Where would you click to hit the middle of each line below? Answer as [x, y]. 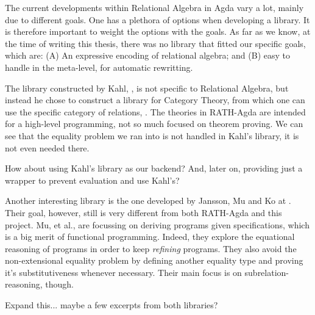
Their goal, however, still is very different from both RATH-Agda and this [143, 212]
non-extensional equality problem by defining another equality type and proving [154, 260]
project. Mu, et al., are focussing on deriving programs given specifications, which [157, 224]
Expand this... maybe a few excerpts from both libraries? [111, 305]
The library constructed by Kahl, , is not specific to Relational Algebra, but [147, 88]
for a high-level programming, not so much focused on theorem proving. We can [154, 124]
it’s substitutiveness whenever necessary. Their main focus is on [123, 272]
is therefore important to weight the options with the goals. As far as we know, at [158, 31]
